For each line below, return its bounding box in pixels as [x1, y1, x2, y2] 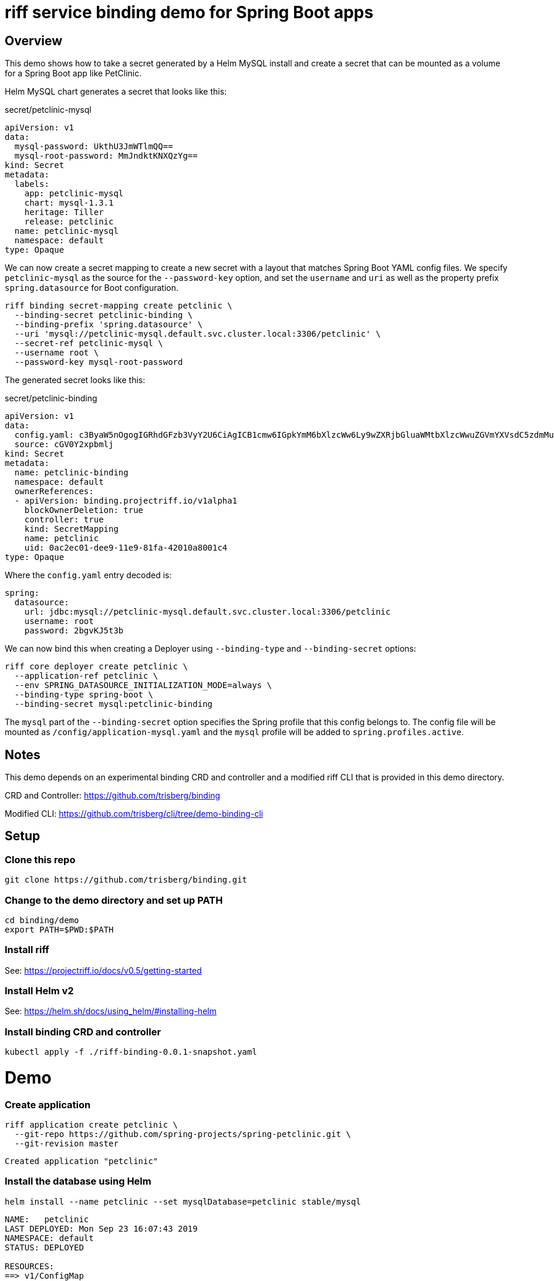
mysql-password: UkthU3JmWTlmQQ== [14, 142, 173, 152]
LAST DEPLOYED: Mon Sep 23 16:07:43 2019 [5, 1223, 198, 1233]
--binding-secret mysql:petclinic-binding [14, 699, 213, 709]
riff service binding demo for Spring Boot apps [5, 2, 374, 22]
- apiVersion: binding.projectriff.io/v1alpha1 [14, 496, 238, 506]
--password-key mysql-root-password [14, 357, 183, 367]
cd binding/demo [5, 915, 79, 925]
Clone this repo [5, 853, 76, 866]
